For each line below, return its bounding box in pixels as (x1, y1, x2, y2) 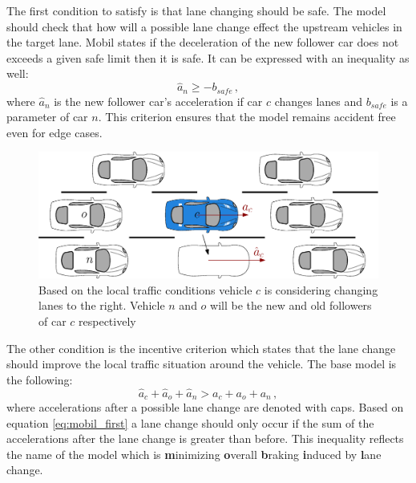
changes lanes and (274, 92, 363, 109)
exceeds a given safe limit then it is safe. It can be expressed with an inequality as (6, 49, 410, 66)
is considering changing (264, 281, 378, 298)
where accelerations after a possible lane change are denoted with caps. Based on (6, 399, 404, 415)
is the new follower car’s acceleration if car (54, 92, 263, 109)
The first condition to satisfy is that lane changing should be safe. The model (6, 2, 386, 18)
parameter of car (6, 108, 88, 125)
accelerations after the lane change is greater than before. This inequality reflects (6, 430, 404, 447)
